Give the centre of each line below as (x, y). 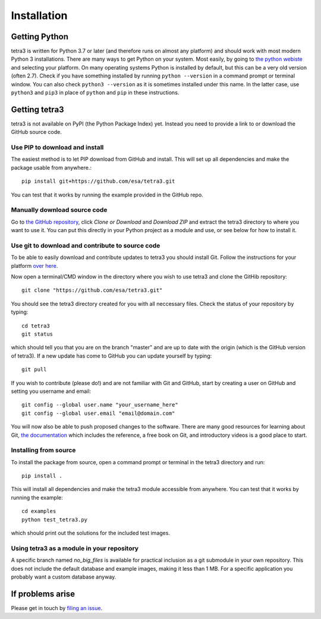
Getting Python (40, 37)
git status (37, 334)
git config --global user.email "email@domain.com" (98, 413)
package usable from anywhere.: (51, 167)
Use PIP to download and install (57, 148)
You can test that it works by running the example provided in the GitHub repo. (107, 195)
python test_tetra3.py (55, 520)
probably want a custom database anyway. (64, 577)
